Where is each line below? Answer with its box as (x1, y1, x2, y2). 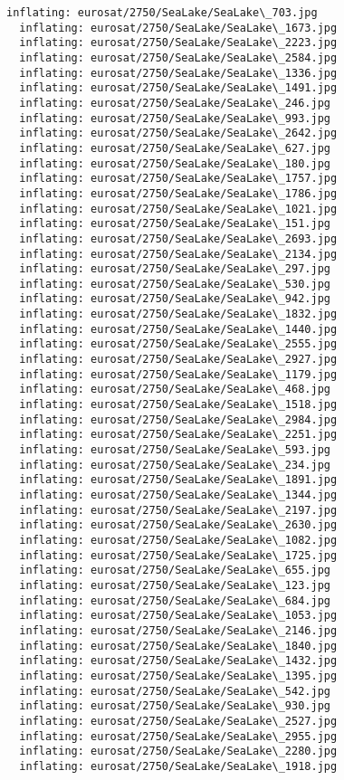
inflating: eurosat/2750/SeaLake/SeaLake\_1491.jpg (19, 81, 338, 95)
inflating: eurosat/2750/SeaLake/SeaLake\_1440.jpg (19, 322, 338, 336)
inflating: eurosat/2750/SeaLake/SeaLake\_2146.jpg (19, 623, 338, 637)
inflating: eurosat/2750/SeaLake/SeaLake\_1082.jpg (19, 533, 338, 547)
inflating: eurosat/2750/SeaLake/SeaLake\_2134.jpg (19, 247, 338, 261)
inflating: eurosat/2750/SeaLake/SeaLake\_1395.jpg (19, 669, 338, 682)
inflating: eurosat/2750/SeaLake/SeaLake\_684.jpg (19, 594, 330, 607)
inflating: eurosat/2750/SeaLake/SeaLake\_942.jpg (19, 292, 330, 306)
